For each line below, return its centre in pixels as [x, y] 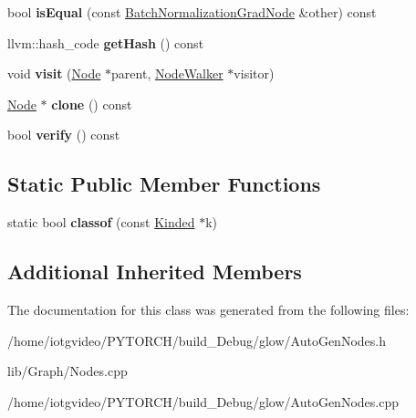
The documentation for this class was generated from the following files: [208, 309]
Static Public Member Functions [164, 184]
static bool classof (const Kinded [101, 222]
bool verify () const [64, 135]
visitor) [254, 73]
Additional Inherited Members [155, 272]
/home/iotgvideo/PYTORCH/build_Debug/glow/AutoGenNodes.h [197, 340]
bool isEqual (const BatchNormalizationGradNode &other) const [192, 12]
